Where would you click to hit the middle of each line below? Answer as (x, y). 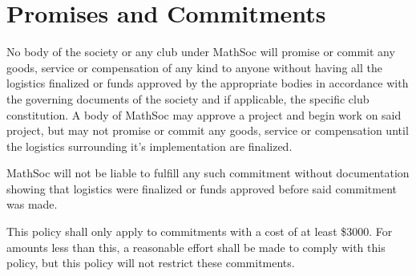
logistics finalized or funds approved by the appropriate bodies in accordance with (208, 83)
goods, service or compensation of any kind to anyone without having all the (194, 67)
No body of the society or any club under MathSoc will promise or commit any (201, 52)
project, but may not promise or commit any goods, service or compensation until (208, 130)
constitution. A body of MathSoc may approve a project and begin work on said (204, 114)
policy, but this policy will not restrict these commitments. (151, 263)
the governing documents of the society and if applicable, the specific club (188, 98)
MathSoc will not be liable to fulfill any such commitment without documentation (208, 173)
